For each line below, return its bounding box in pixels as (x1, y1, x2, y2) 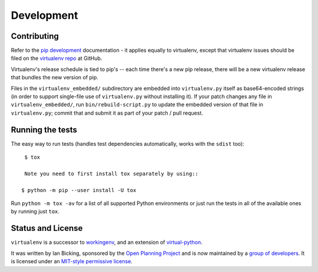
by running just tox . (11, 208, 60, 215)
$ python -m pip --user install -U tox (21, 187, 137, 193)
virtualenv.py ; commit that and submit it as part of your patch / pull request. (11, 109, 203, 116)
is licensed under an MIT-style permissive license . (11, 258, 132, 265)
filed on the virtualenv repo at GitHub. (11, 55, 102, 62)
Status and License (11, 223, 83, 233)
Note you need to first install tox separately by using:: (24, 170, 198, 177)
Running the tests (11, 125, 78, 135)
